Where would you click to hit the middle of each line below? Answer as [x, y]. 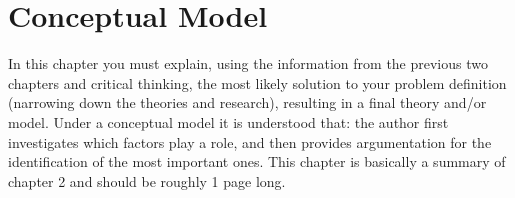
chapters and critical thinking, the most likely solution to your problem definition [257, 82]
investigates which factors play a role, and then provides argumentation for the [250, 141]
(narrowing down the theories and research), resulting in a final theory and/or [247, 102]
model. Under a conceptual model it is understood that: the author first [228, 121]
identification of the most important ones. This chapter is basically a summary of [257, 161]
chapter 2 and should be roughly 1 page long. [147, 180]
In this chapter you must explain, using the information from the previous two [248, 63]
